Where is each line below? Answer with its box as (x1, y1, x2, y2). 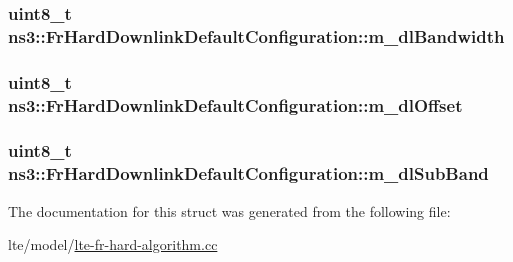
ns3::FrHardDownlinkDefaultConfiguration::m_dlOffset (8, 92, 463, 117)
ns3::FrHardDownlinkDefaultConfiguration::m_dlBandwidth (8, 23, 505, 48)
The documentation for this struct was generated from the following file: (8, 200, 451, 221)
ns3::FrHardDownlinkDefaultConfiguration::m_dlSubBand (8, 161, 489, 186)
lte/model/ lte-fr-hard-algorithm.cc (8, 234, 218, 255)
